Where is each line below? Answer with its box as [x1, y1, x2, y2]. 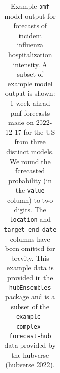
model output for [4, 10, 56, 21]
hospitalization [8, 49, 52, 60]
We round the [9, 156, 51, 166]
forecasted [15, 166, 45, 176]
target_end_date [4, 226, 57, 233]
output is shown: [5, 88, 55, 98]
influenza [17, 40, 43, 50]
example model [7, 78, 53, 88]
